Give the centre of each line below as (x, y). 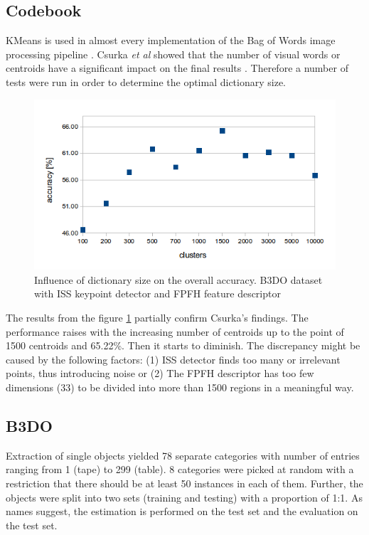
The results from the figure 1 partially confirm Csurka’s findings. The (157, 318)
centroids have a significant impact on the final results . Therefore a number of (177, 68)
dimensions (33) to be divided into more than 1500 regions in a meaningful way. (180, 387)
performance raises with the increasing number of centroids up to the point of (175, 331)
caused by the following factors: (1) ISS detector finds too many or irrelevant (173, 359)
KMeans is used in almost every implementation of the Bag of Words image (171, 40)
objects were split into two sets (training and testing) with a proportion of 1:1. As (184, 497)
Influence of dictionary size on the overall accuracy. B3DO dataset (178, 279)
